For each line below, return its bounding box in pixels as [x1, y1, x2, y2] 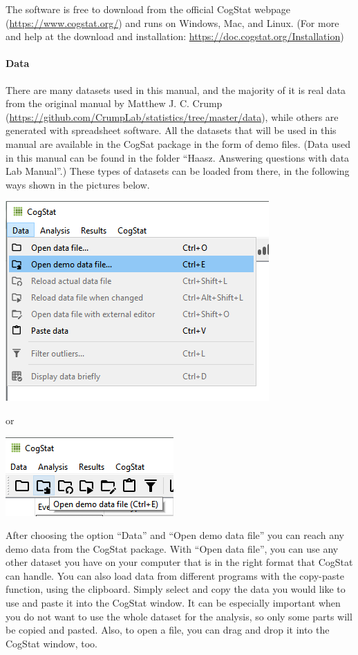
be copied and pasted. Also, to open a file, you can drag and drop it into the [6, 623, 330, 637]
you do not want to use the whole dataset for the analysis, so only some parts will [6, 609, 352, 623]
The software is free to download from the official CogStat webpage [6, 2, 291, 16]
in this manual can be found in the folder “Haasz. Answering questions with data [6, 150, 350, 164]
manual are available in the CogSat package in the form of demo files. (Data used [6, 136, 350, 151]
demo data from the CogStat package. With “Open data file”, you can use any [6, 541, 339, 556]
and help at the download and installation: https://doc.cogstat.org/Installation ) [6, 29, 344, 44]
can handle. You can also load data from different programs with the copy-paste [6, 568, 344, 582]
